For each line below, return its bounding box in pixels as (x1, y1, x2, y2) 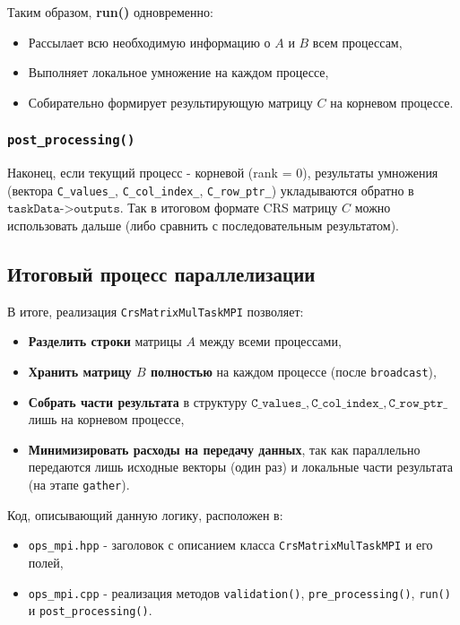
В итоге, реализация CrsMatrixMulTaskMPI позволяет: (7, 301, 304, 320)
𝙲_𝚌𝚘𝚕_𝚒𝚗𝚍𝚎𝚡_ (311, 396, 384, 410)
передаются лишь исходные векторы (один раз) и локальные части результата (28, 457, 454, 476)
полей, (28, 552, 64, 571)
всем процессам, (312, 32, 403, 51)
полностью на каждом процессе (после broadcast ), (150, 362, 437, 381)
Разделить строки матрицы (28, 332, 182, 351)
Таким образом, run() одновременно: (7, 3, 213, 21)
